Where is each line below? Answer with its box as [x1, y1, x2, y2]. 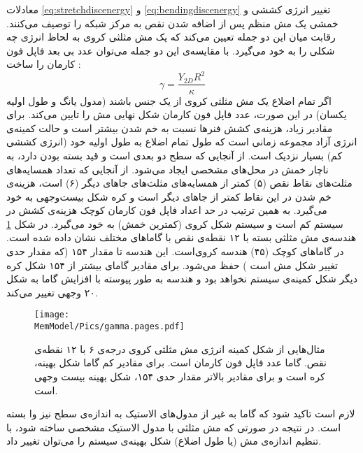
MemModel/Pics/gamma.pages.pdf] [34, 322, 185, 332]
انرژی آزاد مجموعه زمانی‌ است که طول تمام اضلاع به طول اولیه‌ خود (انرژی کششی [6, 134, 357, 149]
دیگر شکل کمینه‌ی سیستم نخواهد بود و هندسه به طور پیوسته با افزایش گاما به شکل [6, 271, 357, 286]
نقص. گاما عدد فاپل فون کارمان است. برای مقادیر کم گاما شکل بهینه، [34, 355, 327, 370]
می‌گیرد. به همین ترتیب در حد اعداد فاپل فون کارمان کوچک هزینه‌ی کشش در [6, 203, 327, 217]
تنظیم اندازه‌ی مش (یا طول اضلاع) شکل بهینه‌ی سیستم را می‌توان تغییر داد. [6, 433, 322, 448]
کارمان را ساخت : [6, 57, 81, 71]
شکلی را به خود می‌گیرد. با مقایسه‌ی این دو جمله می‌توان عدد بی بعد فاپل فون [6, 43, 335, 57]
